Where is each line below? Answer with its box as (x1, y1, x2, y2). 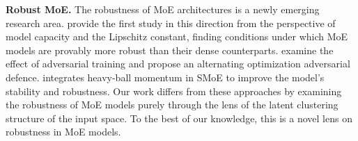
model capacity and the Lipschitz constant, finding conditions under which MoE (6, 29, 348, 44)
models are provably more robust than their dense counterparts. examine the (6, 42, 334, 57)
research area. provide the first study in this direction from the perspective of (6, 15, 336, 30)
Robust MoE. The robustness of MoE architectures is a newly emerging (6, 2, 320, 16)
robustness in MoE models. (6, 124, 121, 139)
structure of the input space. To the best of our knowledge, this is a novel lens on (6, 110, 352, 125)
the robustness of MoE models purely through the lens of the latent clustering (6, 97, 338, 112)
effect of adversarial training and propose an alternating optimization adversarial (6, 56, 350, 71)
